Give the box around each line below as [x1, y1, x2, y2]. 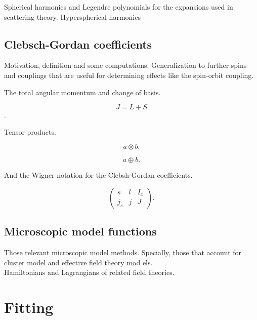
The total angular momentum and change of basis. [4, 87, 161, 97]
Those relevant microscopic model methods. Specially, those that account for [4, 247, 242, 258]
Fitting [4, 297, 54, 317]
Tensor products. [4, 126, 56, 137]
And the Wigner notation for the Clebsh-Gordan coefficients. [4, 170, 193, 180]
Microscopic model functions [4, 223, 157, 239]
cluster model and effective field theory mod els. [4, 257, 153, 267]
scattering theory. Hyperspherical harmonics [4, 11, 141, 22]
